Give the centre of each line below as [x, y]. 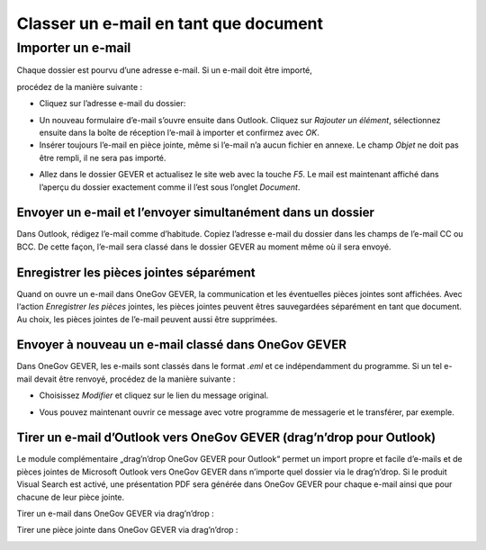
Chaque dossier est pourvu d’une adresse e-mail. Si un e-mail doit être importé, [164, 70]
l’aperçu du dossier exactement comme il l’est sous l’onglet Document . [170, 187]
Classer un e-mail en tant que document [170, 23]
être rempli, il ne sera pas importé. [103, 158]
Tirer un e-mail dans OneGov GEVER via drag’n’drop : [116, 514]
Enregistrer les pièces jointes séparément [136, 272]
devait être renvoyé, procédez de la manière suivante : [135, 379]
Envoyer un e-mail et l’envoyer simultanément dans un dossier [196, 213]
